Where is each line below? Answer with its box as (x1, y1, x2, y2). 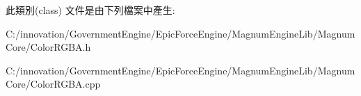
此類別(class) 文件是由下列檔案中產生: (6, 3, 175, 17)
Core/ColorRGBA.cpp (6, 77, 101, 91)
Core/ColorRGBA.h (6, 40, 91, 54)
